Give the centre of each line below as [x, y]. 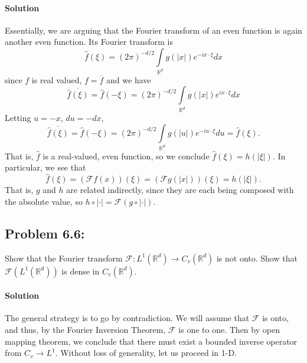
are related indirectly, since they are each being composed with [180, 190]
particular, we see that [45, 167]
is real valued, [57, 79]
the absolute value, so [44, 201]
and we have [129, 79]
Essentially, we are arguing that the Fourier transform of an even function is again [153, 30]
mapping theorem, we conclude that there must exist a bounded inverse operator [151, 341]
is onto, [275, 318]
